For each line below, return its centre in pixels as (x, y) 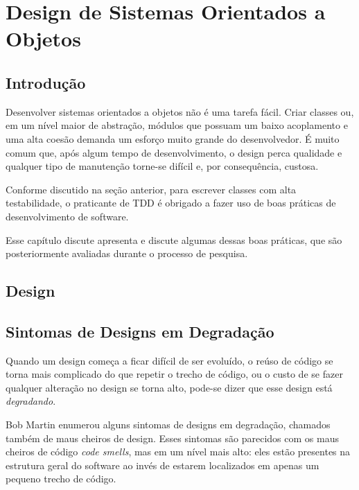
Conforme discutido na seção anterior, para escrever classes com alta (151, 189)
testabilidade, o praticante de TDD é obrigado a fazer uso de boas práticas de (171, 203)
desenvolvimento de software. (67, 216)
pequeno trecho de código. (61, 479)
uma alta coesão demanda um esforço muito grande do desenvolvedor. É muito (173, 138)
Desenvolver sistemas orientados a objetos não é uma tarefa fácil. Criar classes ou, (180, 111)
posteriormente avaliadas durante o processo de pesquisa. (127, 253)
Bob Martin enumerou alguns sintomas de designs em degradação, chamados (168, 425)
